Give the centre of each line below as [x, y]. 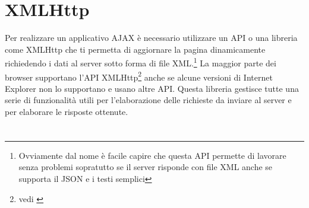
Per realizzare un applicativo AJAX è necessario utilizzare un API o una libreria [151, 38]
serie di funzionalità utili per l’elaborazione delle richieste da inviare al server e [148, 100]
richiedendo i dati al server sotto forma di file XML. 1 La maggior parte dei [141, 62]
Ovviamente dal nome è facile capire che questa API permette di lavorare [152, 155]
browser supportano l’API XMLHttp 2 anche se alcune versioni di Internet [139, 76]
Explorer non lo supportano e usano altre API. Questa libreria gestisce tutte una [152, 88]
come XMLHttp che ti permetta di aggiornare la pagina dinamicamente [135, 49]
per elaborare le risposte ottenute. [67, 111]
